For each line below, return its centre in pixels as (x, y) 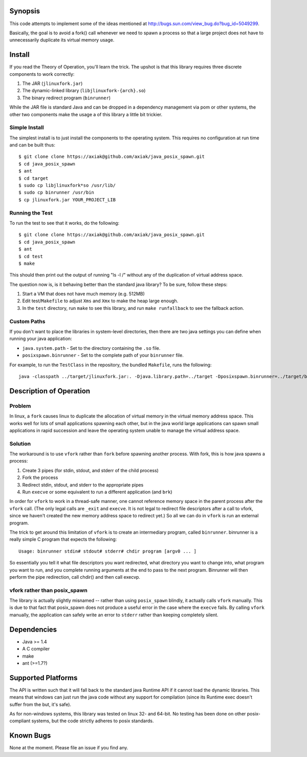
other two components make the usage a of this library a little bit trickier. (86, 114)
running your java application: (41, 339)
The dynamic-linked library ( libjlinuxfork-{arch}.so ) (84, 91)
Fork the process (40, 478)
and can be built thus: (32, 145)
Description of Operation (50, 391)
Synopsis (25, 11)
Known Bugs (30, 736)
